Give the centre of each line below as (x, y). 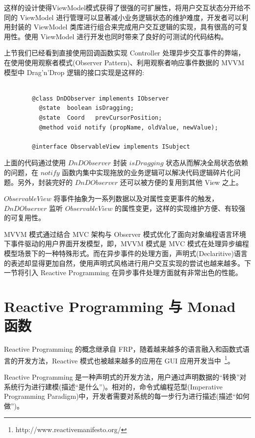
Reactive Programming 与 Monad (120, 306)
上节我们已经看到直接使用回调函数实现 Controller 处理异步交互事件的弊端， (125, 53)
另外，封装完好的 (45, 182)
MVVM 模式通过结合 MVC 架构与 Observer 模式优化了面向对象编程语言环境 (125, 234)
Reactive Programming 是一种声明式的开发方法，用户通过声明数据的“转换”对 (125, 377)
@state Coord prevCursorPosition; (101, 117)
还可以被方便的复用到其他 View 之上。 (181, 182)
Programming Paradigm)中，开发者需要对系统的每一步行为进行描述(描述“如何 (127, 396)
